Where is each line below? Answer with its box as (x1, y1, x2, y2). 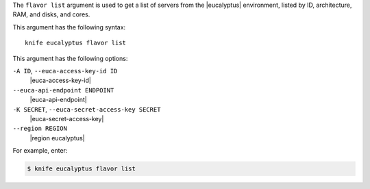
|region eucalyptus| (29, 134, 85, 142)
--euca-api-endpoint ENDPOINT (12, 86, 114, 94)
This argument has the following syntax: (12, 23, 126, 31)
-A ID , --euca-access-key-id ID (12, 66, 118, 75)
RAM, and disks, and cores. (12, 10, 90, 18)
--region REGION (12, 125, 68, 133)
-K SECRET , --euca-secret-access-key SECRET (12, 105, 161, 113)
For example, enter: (12, 147, 68, 155)
